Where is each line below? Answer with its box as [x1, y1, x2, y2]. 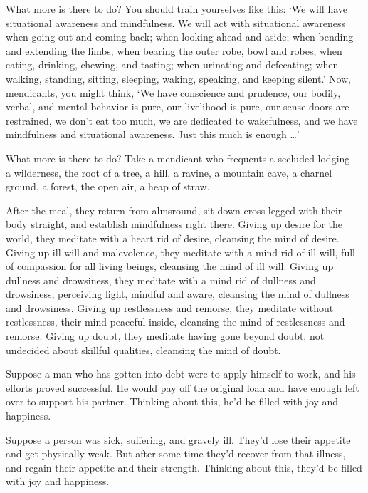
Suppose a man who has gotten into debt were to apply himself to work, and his [6, 366, 356, 381]
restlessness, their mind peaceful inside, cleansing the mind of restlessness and [6, 314, 345, 329]
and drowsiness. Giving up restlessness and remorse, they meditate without [6, 300, 334, 315]
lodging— [317, 150, 360, 165]
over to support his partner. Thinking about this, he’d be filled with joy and [6, 394, 339, 409]
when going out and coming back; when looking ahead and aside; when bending [6, 29, 354, 44]
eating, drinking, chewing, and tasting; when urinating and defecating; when [6, 57, 339, 72]
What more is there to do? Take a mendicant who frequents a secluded [6, 150, 315, 165]
